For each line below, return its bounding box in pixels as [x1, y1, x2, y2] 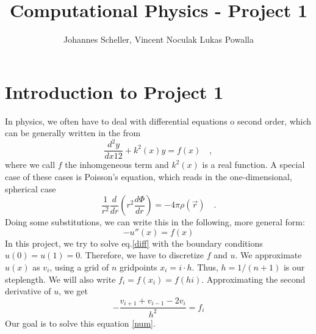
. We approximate [235, 249, 302, 261]
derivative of [5, 285, 51, 297]
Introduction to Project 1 [5, 79, 224, 104]
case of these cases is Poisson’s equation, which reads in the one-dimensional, [5, 170, 292, 183]
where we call [5, 158, 56, 171]
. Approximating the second [201, 272, 306, 285]
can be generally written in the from [5, 126, 141, 139]
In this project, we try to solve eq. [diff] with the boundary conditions [5, 236, 263, 249]
